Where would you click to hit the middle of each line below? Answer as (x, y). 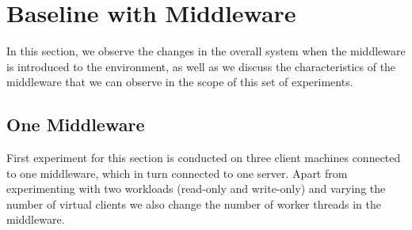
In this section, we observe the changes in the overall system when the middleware (206, 51)
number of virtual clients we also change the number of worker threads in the (194, 204)
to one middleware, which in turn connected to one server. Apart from (177, 173)
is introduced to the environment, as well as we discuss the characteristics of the (201, 66)
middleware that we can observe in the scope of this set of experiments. (180, 82)
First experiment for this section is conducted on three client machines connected (204, 158)
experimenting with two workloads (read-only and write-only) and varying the (196, 189)
